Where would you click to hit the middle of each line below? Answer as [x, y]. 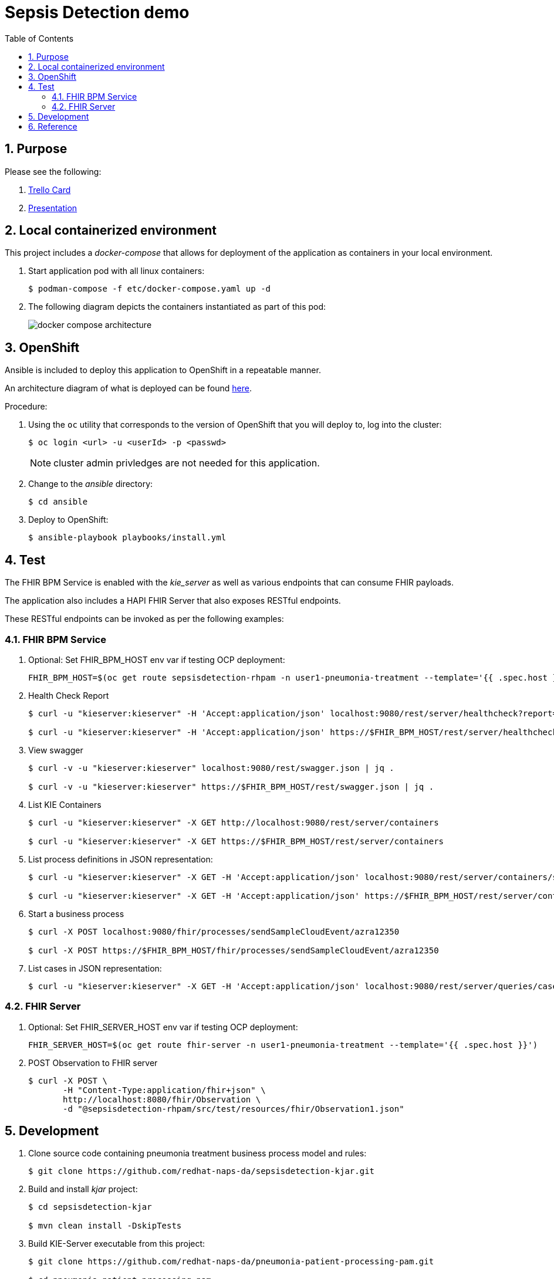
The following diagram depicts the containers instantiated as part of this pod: [177, 307]
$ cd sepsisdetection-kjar [90, 1207]
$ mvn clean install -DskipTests [105, 1226]
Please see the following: [53, 171]
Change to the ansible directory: [91, 484]
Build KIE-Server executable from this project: [117, 1244]
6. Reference [53, 126]
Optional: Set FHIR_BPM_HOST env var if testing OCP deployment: [157, 659]
